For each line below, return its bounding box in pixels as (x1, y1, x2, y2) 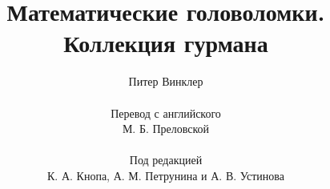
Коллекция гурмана (63, 26, 268, 59)
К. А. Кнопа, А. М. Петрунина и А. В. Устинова (47, 167, 284, 183)
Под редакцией (129, 151, 203, 168)
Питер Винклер (128, 73, 203, 90)
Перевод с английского (111, 104, 221, 121)
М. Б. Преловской (122, 120, 210, 137)
